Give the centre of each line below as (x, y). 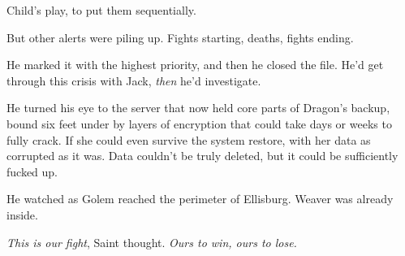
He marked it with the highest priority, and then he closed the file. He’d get (195, 65)
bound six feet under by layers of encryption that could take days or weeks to (199, 123)
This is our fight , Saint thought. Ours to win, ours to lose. (152, 242)
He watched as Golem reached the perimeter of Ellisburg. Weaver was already (200, 199)
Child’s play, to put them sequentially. (101, 10)
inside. (22, 214)
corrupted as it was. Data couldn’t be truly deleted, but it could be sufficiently (202, 156)
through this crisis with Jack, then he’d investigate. (134, 80)
